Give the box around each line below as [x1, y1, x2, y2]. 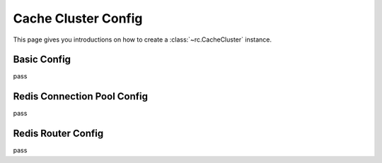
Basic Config [13, 54, 71, 66]
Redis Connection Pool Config [13, 90, 149, 102]
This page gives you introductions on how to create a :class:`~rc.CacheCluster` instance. [13, 35, 272, 44]
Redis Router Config [13, 128, 104, 140]
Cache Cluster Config [13, 11, 143, 26]
